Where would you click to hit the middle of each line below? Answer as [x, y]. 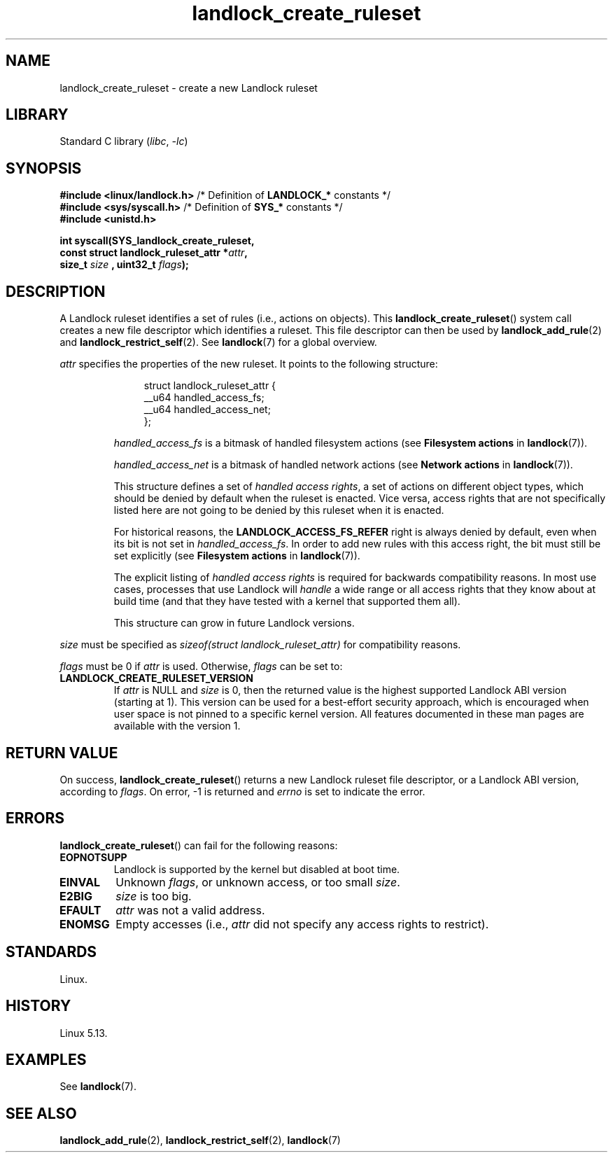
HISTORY [38, 1006]
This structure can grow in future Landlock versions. [234, 623]
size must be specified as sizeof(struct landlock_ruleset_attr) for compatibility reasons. [260, 645]
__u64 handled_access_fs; [204, 398]
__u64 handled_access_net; [207, 410]
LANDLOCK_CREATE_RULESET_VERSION [156, 678]
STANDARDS [51, 952]
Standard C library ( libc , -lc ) [124, 141]
